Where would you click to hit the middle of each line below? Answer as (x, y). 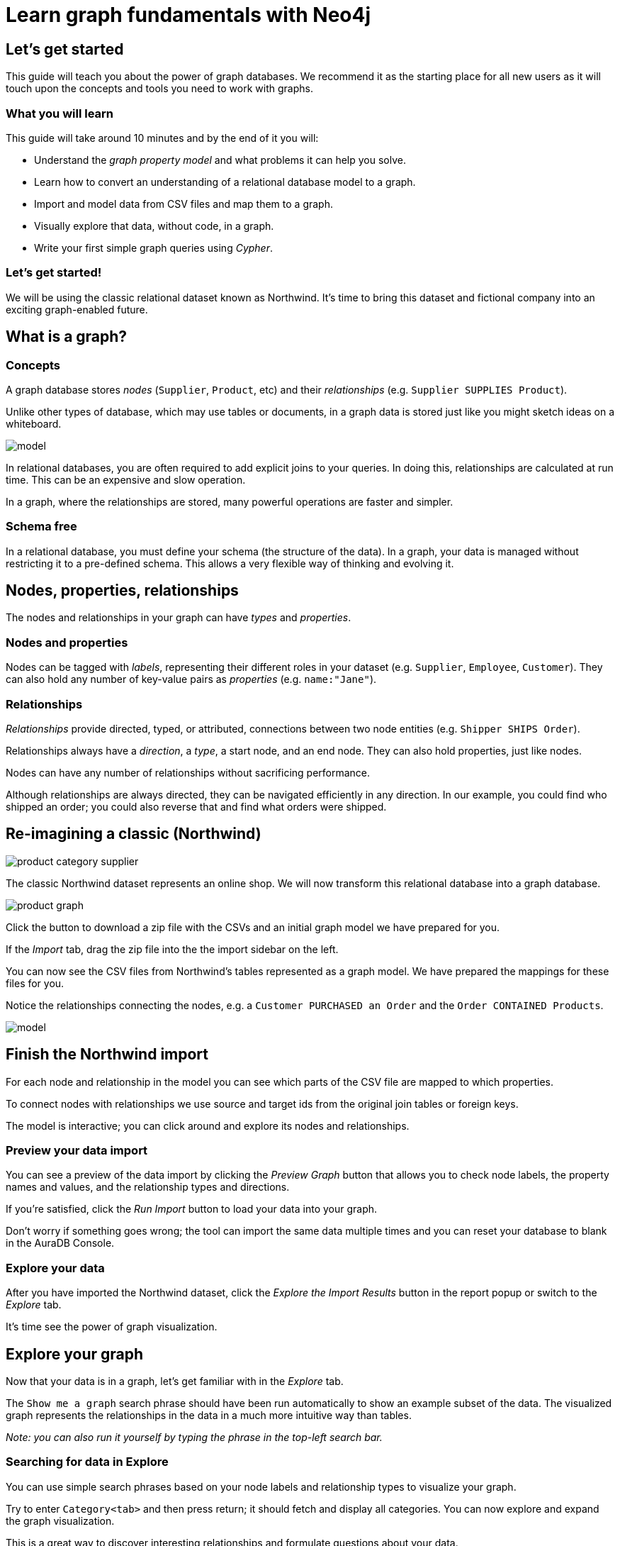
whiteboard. (34, 423)
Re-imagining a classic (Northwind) (134, 834)
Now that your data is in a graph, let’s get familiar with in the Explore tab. (175, 1381)
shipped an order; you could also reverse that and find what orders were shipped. (196, 806)
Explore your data (55, 1268)
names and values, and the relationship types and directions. (148, 1187)
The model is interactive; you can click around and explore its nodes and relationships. (208, 1125)
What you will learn (60, 113)
